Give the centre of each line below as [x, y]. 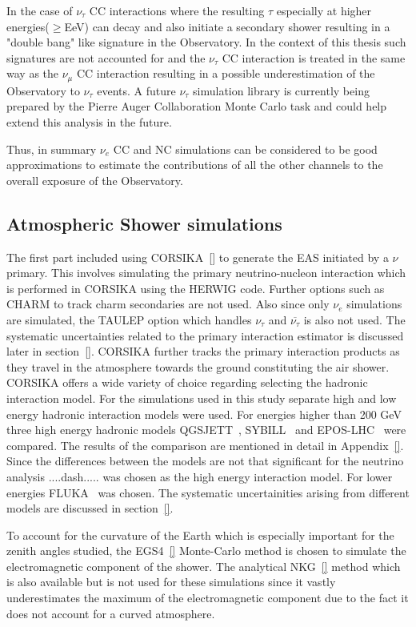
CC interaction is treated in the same [314, 57]
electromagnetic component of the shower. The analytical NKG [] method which [204, 566]
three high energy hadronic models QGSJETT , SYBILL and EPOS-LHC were [206, 430]
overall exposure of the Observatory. [95, 180]
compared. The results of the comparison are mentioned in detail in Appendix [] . [205, 445]
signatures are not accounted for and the [106, 57]
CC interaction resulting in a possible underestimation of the [226, 73]
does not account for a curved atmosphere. [111, 613]
